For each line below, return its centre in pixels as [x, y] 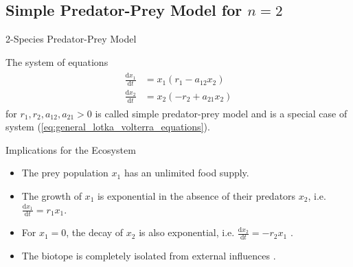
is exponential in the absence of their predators [196, 195]
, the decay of [95, 232]
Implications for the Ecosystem [71, 149]
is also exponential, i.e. [187, 232]
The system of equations [57, 61]
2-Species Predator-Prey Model [71, 39]
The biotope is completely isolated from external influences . [149, 256]
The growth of [52, 195]
